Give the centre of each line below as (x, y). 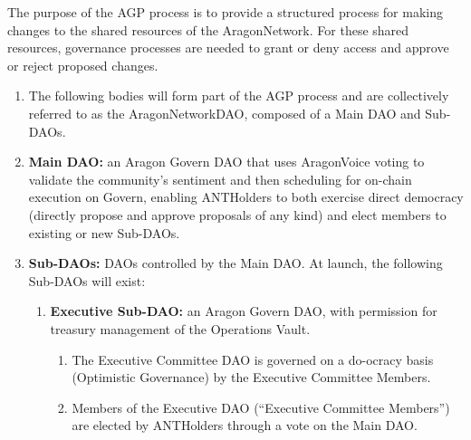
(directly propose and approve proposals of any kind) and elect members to (237, 214)
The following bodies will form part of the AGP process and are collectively (239, 96)
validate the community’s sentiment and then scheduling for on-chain (220, 179)
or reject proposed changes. (83, 65)
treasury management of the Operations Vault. (180, 328)
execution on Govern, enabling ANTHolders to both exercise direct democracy (246, 197)
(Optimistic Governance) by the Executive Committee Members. (251, 377)
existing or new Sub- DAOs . (104, 232)
